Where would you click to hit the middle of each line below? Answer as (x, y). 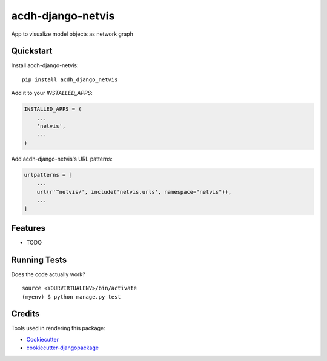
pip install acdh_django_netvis (70, 79)
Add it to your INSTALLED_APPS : (52, 93)
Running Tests (39, 260)
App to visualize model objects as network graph (72, 34)
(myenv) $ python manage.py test (71, 296)
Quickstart (32, 51)
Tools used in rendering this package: (58, 328)
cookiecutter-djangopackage (63, 348)
